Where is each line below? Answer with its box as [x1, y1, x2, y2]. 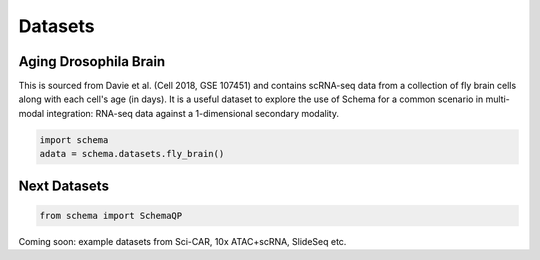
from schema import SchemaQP [39, 210, 183, 221]
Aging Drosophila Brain [18, 53, 166, 70]
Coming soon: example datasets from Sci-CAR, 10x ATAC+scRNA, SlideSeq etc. [18, 235, 347, 247]
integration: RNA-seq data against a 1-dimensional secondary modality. [46, 107, 340, 119]
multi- [485, 93, 510, 105]
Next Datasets [18, 177, 110, 194]
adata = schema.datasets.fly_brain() [39, 148, 225, 160]
